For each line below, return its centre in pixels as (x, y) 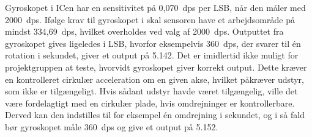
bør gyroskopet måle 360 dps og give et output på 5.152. (112, 126)
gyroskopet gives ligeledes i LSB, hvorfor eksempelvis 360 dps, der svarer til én (153, 43)
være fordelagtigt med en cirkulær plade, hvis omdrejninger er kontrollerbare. (150, 103)
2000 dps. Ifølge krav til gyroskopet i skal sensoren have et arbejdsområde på (150, 19)
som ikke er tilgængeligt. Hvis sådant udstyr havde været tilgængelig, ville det (151, 91)
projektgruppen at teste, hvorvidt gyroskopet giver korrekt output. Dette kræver (156, 67)
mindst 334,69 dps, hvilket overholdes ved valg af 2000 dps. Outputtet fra (144, 31)
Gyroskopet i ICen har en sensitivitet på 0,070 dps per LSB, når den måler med (155, 7)
